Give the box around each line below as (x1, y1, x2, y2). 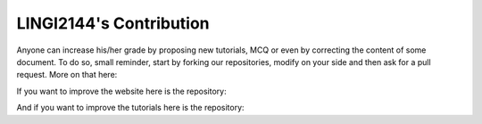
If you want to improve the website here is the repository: (16, 86, 227, 96)
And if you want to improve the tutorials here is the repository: (16, 103, 245, 113)
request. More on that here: (16, 70, 118, 80)
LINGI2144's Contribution (16, 13, 210, 33)
